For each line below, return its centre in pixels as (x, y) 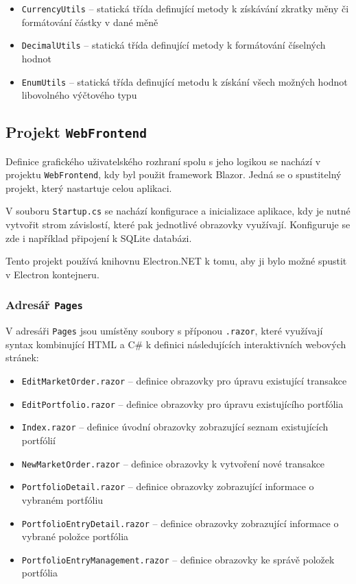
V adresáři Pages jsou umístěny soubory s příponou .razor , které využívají (164, 331)
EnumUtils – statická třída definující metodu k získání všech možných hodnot (185, 81)
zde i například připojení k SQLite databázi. (99, 238)
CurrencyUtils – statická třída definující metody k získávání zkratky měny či (185, 8)
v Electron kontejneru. (52, 274)
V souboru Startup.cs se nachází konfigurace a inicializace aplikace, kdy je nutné (178, 211)
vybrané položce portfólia (75, 536)
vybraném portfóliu (62, 499)
